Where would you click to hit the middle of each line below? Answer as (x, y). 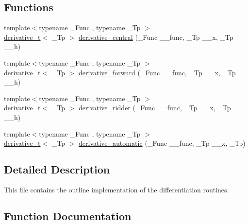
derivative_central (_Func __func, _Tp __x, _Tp (156, 37)
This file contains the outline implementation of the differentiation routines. (116, 189)
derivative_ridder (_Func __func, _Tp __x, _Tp (155, 108)
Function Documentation (68, 215)
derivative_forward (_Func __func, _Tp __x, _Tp (157, 72)
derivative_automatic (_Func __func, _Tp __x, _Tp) (162, 143)
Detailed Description (57, 169)
